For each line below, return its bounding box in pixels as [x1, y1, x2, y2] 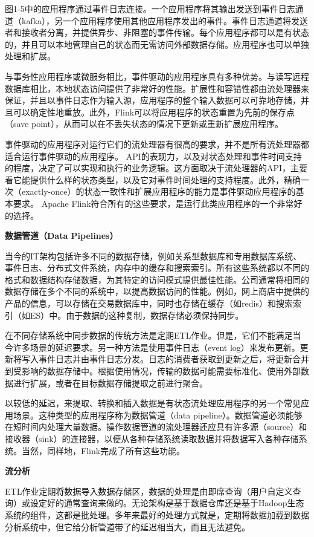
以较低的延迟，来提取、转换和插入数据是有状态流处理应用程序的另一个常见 [5, 397, 301, 409]
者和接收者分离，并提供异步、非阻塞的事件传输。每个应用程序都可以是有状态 [5, 26, 309, 39]
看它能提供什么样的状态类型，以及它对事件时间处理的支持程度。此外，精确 [5, 173, 301, 186]
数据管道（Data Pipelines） [5, 229, 118, 242]
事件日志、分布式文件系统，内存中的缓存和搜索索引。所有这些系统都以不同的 [5, 261, 309, 274]
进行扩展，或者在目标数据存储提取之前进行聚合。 [13, 376, 208, 389]
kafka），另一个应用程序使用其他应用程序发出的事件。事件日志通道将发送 [21, 14, 309, 27]
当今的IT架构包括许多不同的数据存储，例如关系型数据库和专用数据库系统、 [5, 249, 302, 262]
